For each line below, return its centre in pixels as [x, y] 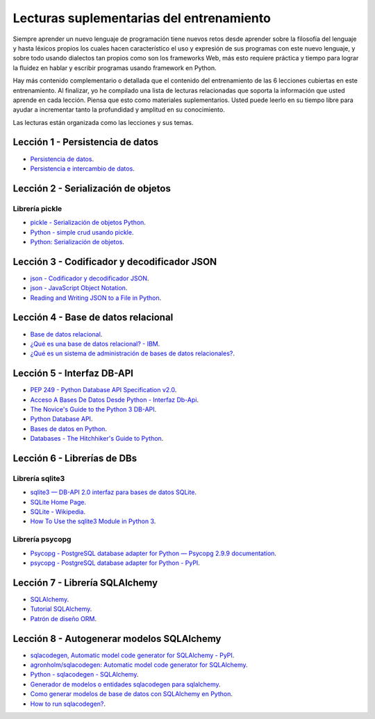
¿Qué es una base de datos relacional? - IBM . [95, 344]
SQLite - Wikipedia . [58, 512]
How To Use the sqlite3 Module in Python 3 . [93, 521]
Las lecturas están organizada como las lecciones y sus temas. [103, 122]
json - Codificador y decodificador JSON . [90, 278]
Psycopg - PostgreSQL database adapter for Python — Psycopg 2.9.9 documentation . [153, 553]
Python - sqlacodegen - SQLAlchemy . [84, 675]
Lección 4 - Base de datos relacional [93, 318]
